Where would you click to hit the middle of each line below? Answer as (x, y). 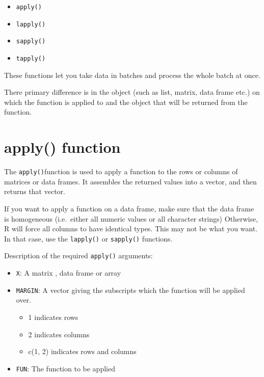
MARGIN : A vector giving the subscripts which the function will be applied (130, 290)
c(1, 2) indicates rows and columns (82, 351)
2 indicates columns (59, 334)
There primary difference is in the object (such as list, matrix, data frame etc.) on (132, 92)
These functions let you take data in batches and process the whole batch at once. (132, 75)
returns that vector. (35, 191)
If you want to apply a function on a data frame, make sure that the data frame (129, 208)
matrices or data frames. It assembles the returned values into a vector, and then (130, 181)
